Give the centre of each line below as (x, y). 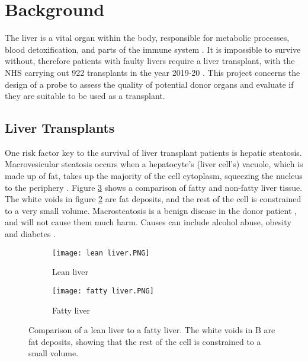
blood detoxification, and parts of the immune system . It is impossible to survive (153, 49)
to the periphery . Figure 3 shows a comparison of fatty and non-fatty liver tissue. (154, 187)
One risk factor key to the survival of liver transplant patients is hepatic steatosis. (153, 152)
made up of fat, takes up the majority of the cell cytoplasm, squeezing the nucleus (154, 176)
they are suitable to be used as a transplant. (85, 96)
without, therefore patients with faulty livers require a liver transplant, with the (150, 61)
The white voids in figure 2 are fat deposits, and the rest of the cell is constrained (153, 199)
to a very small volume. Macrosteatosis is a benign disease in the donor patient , (151, 210)
